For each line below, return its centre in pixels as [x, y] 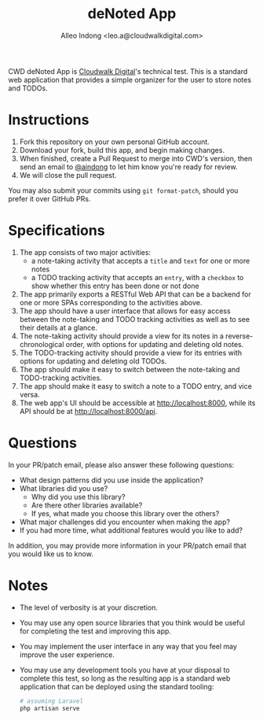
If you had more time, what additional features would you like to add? [131, 530]
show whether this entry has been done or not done [115, 286]
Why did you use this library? [78, 497]
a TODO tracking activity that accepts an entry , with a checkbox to [137, 277]
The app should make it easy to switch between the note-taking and [130, 369]
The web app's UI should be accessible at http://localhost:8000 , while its [137, 403]
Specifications [57, 231]
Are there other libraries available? [87, 505]
